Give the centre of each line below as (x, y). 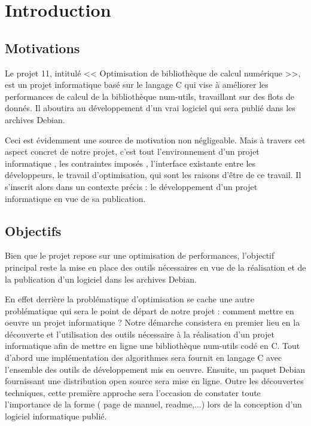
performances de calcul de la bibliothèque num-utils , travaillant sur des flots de (150, 96)
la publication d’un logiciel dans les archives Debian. (101, 279)
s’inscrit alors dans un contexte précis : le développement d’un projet (131, 186)
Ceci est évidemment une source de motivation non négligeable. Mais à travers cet (155, 140)
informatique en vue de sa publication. (75, 198)
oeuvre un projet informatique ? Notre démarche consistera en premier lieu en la (153, 322)
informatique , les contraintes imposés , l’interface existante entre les (130, 163)
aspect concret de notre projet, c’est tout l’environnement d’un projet (132, 151)
